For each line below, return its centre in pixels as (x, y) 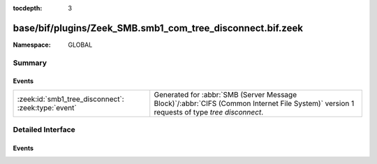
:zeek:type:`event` (47, 107)
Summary (30, 63)
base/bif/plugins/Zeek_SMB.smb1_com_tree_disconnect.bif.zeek (158, 28)
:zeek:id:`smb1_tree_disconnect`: (71, 99)
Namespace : (32, 45)
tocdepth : (28, 8)
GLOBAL (80, 45)
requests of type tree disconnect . (209, 112)
